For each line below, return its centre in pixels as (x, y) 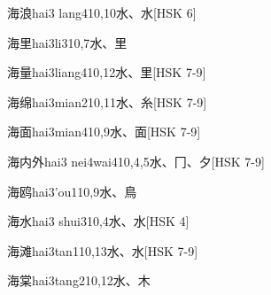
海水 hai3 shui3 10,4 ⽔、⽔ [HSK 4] (98, 221)
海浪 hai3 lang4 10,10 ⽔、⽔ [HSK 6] (102, 12)
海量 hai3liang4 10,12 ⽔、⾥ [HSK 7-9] (107, 72)
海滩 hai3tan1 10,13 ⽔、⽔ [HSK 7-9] (103, 250)
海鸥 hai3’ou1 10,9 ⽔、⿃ (72, 191)
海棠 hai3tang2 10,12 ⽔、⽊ (79, 280)
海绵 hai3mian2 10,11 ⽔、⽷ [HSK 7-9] (107, 101)
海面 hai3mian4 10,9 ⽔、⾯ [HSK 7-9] (104, 132)
